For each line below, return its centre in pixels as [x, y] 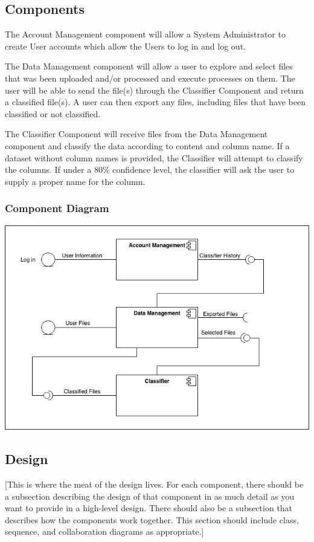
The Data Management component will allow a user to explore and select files [149, 66]
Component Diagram [57, 208]
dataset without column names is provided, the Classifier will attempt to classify [154, 157]
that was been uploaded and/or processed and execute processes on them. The [150, 78]
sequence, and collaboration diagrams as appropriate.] [104, 531]
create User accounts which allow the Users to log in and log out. [125, 46]
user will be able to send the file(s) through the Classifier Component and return [154, 90]
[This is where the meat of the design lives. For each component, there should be [154, 484]
